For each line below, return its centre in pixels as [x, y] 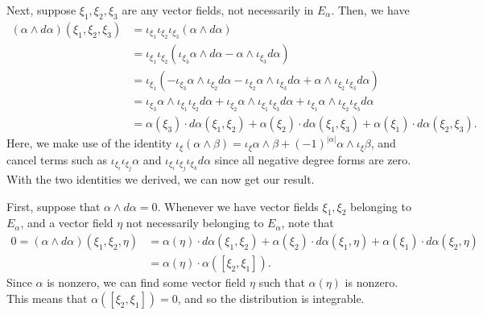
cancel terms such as [57, 159]
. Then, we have [370, 10]
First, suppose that [54, 206]
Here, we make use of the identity [89, 143]
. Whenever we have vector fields [238, 206]
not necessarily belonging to [195, 223]
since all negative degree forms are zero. [313, 159]
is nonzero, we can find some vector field [147, 282]
